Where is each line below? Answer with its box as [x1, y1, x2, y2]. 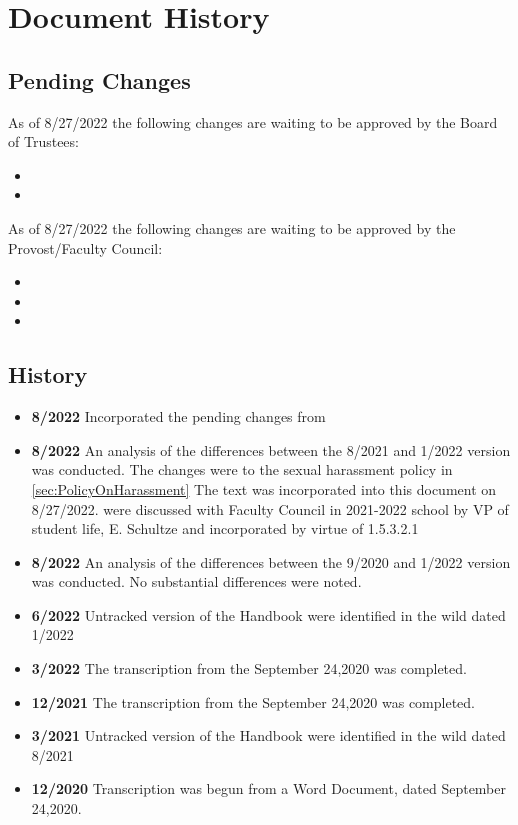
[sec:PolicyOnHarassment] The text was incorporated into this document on [31, 478, 497, 499]
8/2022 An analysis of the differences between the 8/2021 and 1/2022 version [31, 439, 511, 460]
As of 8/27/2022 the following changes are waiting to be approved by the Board [8, 111, 498, 132]
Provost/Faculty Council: [8, 237, 163, 258]
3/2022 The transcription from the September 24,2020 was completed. [31, 658, 467, 679]
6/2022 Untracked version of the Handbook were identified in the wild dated [31, 604, 506, 625]
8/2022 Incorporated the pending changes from [31, 406, 326, 427]
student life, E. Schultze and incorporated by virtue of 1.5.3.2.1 [31, 518, 419, 539]
